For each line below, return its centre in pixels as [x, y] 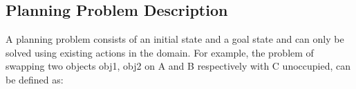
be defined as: [35, 79]
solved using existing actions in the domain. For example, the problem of [160, 52]
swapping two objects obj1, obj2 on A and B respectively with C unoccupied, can [178, 66]
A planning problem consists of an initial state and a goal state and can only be [175, 39]
